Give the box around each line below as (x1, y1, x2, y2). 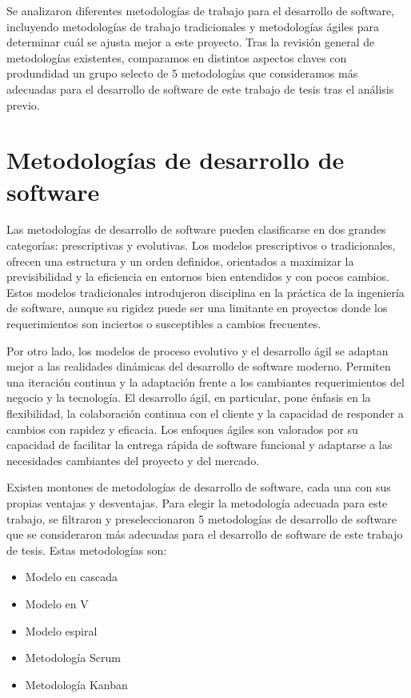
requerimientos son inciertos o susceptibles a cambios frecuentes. (6, 315, 321, 332)
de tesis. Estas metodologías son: (6, 541, 167, 558)
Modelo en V (25, 595, 89, 612)
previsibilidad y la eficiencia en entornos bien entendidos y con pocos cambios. (6, 268, 389, 285)
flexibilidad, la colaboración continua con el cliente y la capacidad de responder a (6, 405, 404, 421)
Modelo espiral (25, 622, 98, 639)
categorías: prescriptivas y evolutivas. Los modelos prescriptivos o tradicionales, (6, 237, 396, 254)
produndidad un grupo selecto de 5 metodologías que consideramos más (6, 65, 358, 82)
